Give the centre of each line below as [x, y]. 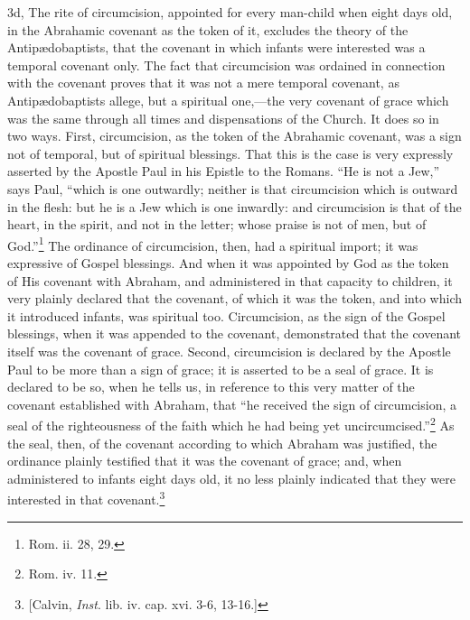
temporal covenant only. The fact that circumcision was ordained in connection [226, 65]
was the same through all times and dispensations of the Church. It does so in [223, 118]
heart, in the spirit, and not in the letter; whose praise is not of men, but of [217, 224]
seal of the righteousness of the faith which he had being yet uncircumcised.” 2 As [231, 424]
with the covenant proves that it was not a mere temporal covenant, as [203, 83]
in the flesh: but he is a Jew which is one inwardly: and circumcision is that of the [235, 206]
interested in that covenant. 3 [86, 498]
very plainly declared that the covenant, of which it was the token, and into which [235, 298]
